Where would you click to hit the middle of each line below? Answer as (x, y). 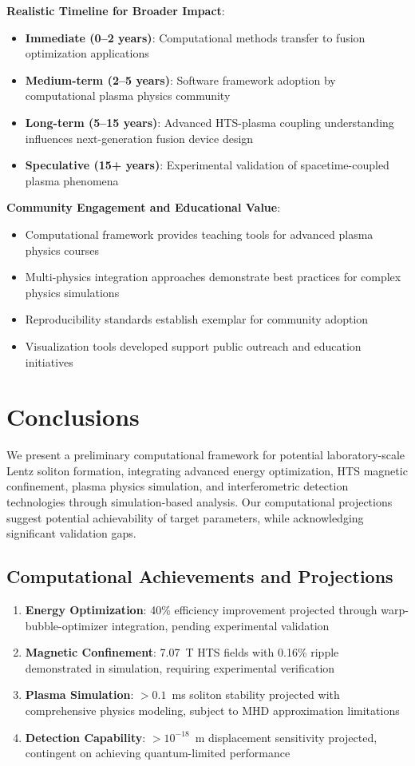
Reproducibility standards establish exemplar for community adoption (197, 319)
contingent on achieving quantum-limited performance (158, 753)
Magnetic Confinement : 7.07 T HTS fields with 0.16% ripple (182, 652)
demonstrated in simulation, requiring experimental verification (180, 667)
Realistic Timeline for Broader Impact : (116, 10)
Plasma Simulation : (79, 695)
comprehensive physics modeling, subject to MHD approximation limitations (212, 710)
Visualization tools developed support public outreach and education (193, 345)
